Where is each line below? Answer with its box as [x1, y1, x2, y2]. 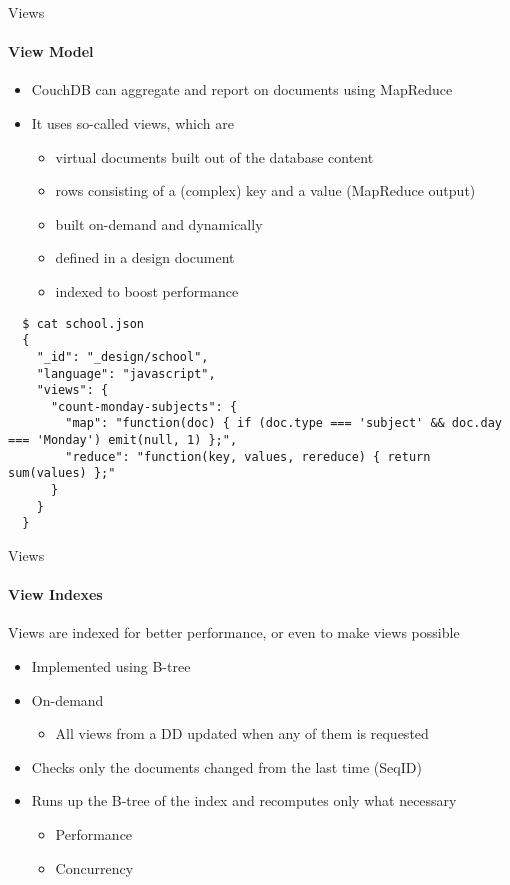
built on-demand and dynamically [55, 213, 263, 234]
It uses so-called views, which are [31, 112, 234, 133]
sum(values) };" [8, 466, 116, 481]
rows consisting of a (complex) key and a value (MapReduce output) [55, 180, 476, 201]
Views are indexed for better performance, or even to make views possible [8, 622, 460, 643]
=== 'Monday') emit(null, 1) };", [8, 433, 238, 448]
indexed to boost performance [55, 280, 239, 301]
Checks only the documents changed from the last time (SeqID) [31, 756, 422, 777]
